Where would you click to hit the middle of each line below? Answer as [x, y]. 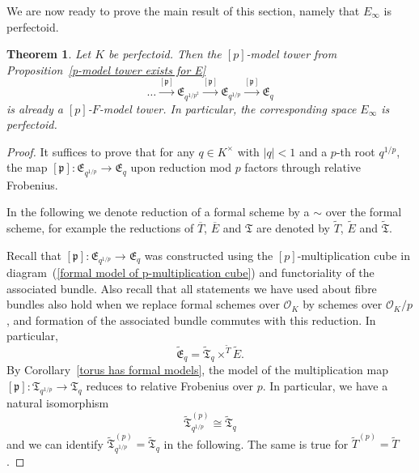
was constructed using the [209, 255]
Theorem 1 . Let [49, 54]
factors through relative [303, 167]
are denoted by [293, 228]
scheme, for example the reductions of [100, 228]
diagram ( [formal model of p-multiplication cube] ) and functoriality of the [190, 272]
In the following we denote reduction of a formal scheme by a [158, 212]
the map [27, 167]
